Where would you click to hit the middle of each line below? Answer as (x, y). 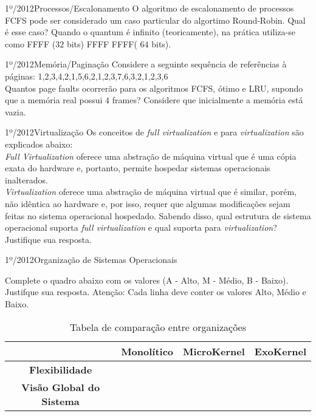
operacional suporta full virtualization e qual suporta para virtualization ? (141, 227)
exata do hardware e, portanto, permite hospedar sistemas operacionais (138, 168)
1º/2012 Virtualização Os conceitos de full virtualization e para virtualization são (154, 132)
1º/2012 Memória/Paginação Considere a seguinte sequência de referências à (146, 64)
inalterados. (26, 179)
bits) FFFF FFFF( (102, 43)
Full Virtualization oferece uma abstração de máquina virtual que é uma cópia (151, 156)
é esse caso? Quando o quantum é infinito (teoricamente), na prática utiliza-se (150, 32)
